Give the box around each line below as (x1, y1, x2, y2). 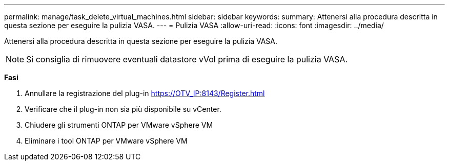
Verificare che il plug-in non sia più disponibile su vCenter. (25, 105, 221, 113)
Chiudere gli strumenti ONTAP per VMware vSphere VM (25, 121, 213, 129)
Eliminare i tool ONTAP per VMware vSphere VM (25, 136, 188, 145)
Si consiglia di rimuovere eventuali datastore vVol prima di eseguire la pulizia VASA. (26, 54, 348, 64)
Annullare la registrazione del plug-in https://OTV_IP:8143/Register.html (25, 89, 265, 98)
